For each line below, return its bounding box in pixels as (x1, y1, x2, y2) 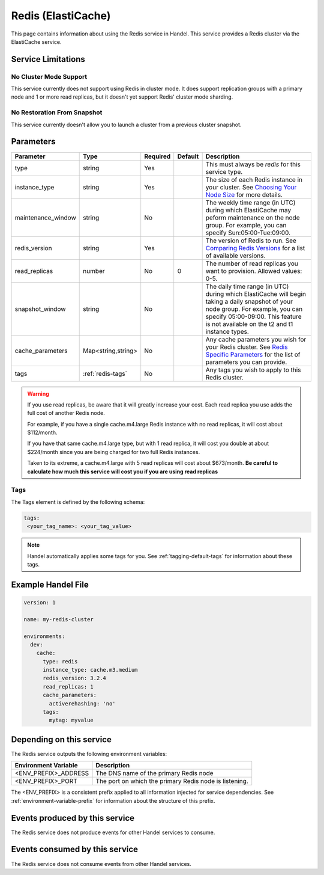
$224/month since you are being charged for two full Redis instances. (27, 448, 200, 455)
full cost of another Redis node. (27, 410, 105, 417)
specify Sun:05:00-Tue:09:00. (205, 229, 291, 237)
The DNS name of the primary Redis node (95, 769, 214, 778)
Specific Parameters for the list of (205, 350, 301, 358)
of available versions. (205, 251, 266, 260)
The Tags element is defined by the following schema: (11, 498, 145, 505)
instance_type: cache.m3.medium (43, 666, 138, 674)
